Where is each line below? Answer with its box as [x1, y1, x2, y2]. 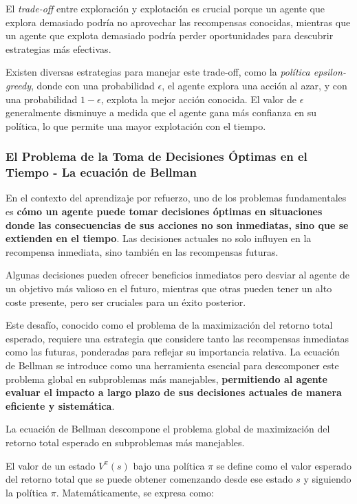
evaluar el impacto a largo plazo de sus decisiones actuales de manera [6, 385, 342, 399]
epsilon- [313, 65, 346, 79]
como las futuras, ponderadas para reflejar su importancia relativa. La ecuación [6, 344, 340, 359]
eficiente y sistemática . [6, 398, 115, 413]
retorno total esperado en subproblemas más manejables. [6, 435, 245, 449]
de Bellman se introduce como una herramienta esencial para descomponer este [6, 358, 339, 373]
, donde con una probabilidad [31, 78, 155, 92]
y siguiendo [303, 472, 351, 486]
